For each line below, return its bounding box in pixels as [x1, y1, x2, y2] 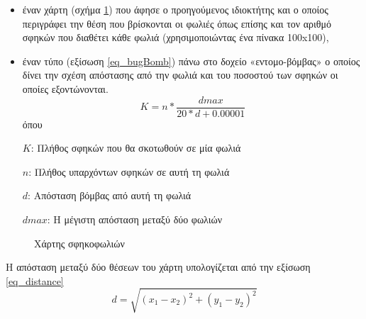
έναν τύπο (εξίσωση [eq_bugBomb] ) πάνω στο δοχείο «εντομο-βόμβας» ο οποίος [22, 53, 360, 68]
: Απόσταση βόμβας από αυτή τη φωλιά [28, 188, 192, 203]
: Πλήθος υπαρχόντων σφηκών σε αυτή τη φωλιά [28, 164, 230, 179]
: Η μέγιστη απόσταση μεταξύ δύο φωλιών [47, 212, 223, 226]
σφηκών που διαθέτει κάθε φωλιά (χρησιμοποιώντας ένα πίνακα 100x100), [22, 30, 329, 45]
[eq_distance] [6, 273, 64, 288]
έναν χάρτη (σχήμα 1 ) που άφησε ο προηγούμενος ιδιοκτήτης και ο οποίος [22, 2, 328, 16]
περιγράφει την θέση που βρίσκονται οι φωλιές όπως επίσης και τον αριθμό [22, 16, 332, 30]
